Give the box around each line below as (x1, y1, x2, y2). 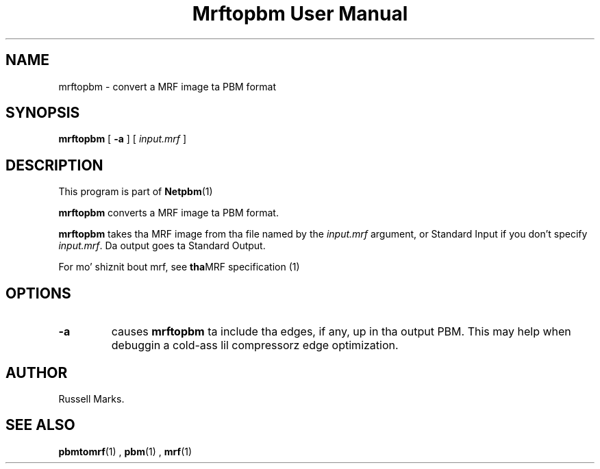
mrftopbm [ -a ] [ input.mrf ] (58, 133, 187, 145)
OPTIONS (5, 284, 71, 302)
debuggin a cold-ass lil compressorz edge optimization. (111, 338, 399, 353)
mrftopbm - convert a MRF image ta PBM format (58, 80, 276, 92)
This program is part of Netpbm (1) (58, 186, 213, 198)
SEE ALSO (5, 416, 75, 434)
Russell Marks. (58, 392, 125, 405)
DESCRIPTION (5, 156, 103, 174)
